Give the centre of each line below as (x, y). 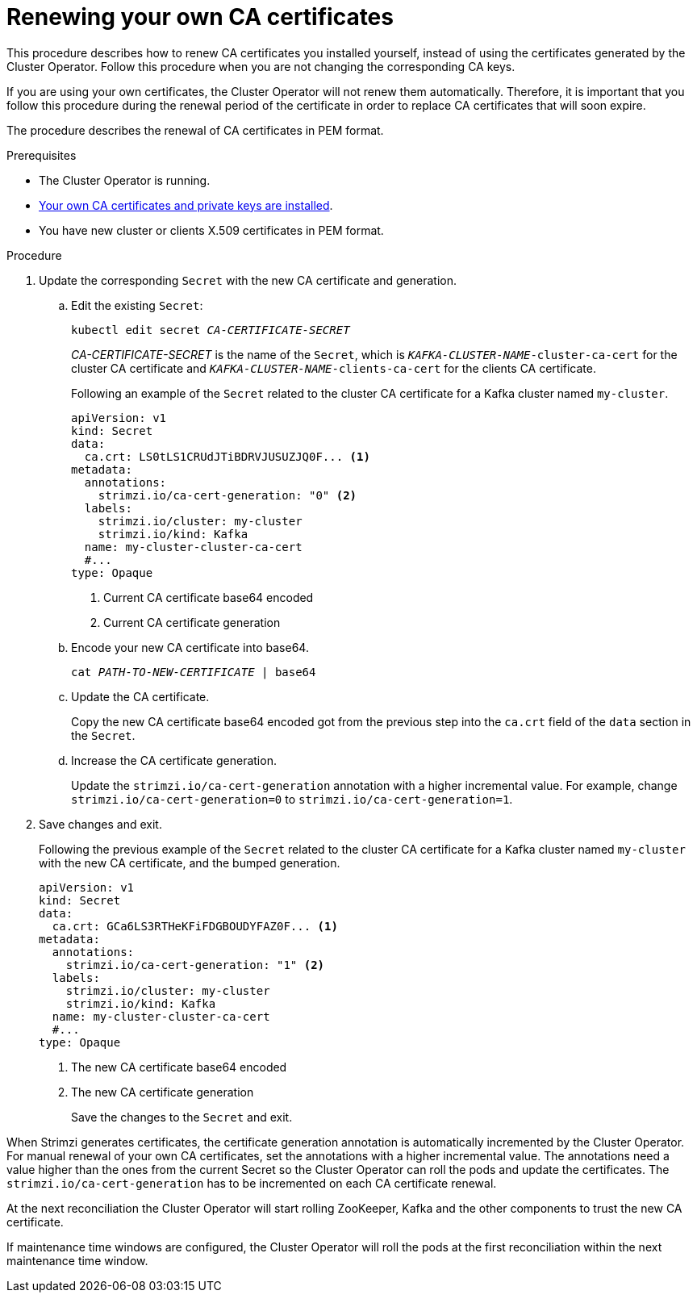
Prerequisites (42, 155)
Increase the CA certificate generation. (174, 760)
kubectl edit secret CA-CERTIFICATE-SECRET (211, 330)
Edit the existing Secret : (137, 305)
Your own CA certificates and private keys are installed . (186, 205)
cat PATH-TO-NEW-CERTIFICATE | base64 (194, 672)
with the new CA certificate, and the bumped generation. (190, 863)
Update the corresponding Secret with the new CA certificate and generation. (248, 280)
